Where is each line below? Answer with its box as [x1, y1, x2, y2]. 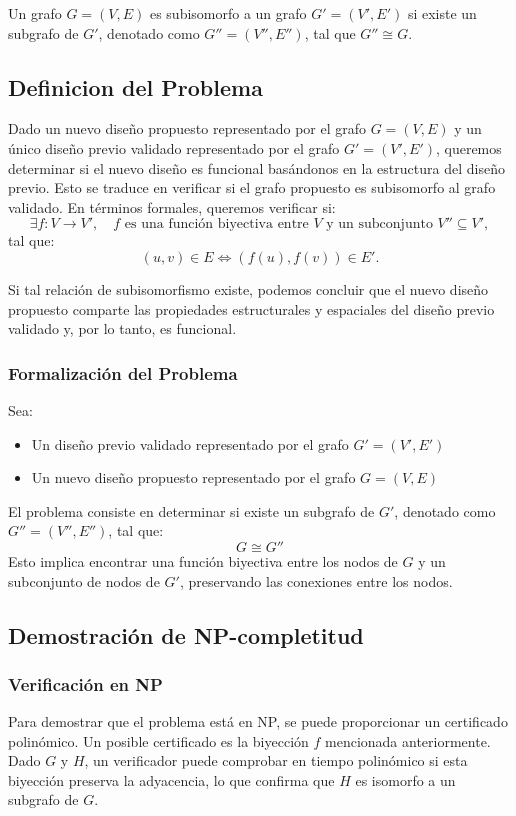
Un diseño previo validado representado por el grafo [31, 433, 349, 454]
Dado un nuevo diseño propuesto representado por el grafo [8, 118, 367, 139]
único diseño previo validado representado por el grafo [8, 137, 340, 158]
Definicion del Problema [8, 71, 263, 102]
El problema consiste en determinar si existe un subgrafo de [8, 500, 375, 521]
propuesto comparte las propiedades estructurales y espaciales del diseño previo [8, 298, 495, 319]
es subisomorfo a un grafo [149, 3, 307, 23]
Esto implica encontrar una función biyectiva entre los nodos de [8, 550, 398, 571]
